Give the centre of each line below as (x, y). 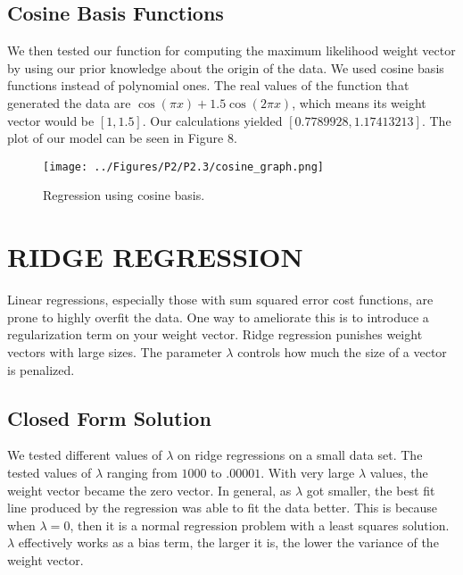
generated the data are (69, 102)
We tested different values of (85, 455)
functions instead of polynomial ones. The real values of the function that (208, 85)
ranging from (142, 472)
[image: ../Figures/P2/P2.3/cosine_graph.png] (183, 167)
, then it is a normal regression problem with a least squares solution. (260, 525)
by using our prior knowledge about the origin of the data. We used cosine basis (226, 67)
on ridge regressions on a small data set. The (300, 455)
